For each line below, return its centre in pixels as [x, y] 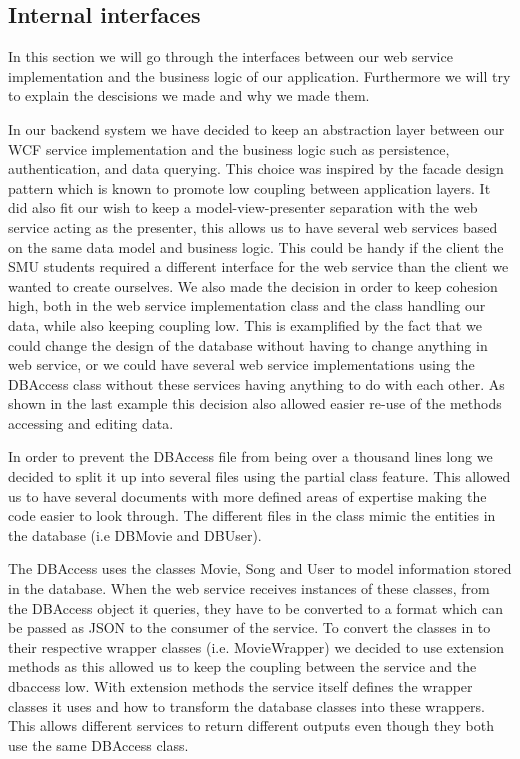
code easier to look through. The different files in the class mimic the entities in [252, 515]
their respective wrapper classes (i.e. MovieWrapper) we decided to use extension [256, 646]
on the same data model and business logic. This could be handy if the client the [256, 246]
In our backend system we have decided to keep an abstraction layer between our [256, 128]
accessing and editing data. [91, 422]
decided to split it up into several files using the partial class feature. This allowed [259, 476]
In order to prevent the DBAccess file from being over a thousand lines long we [250, 456]
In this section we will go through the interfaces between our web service [230, 56]
